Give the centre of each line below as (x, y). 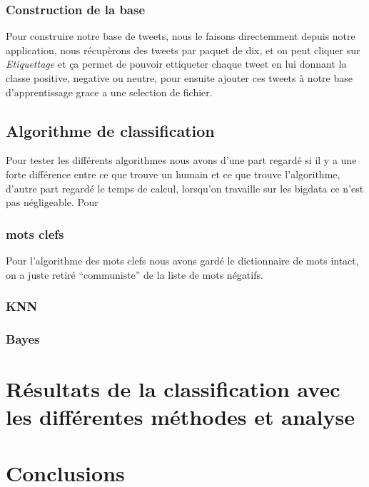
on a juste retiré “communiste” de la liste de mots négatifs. (135, 274)
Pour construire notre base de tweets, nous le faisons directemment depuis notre (181, 36)
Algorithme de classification (110, 130)
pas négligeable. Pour (52, 202)
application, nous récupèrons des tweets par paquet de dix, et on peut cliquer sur (183, 50)
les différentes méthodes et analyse (180, 417)
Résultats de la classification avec (173, 389)
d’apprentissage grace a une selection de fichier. (109, 92)
